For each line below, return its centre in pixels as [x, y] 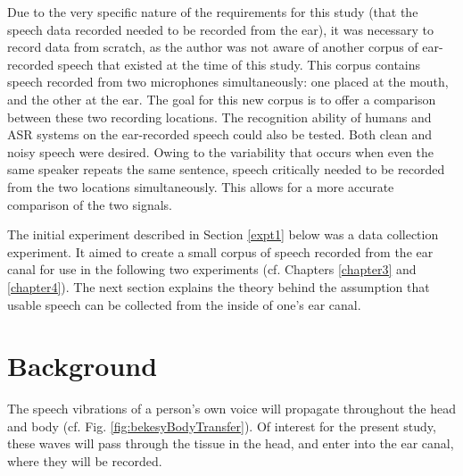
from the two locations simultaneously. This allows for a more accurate [201, 186]
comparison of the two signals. [90, 204]
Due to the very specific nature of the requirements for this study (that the [213, 12]
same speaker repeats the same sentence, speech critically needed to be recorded [226, 169]
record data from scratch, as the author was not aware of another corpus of [213, 47]
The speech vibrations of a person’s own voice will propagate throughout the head [231, 409]
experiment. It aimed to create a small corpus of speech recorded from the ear [220, 251]
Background [83, 366]
